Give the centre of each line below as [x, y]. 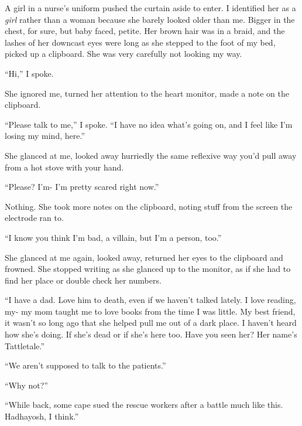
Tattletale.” [25, 345]
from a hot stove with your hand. [64, 167]
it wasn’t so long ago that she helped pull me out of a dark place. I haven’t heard [151, 323]
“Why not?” [26, 385]
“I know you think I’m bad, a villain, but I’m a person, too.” [113, 237]
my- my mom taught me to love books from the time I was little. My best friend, [150, 311]
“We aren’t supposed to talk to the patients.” [85, 365]
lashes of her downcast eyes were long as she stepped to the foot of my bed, [140, 42]
